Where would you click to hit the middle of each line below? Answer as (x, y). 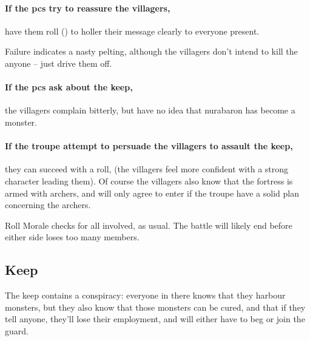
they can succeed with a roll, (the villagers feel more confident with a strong (147, 169)
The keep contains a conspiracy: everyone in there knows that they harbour (145, 295)
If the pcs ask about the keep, (69, 87)
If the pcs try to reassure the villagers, (88, 8)
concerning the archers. (48, 205)
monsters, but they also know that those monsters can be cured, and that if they (155, 307)
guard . (17, 330)
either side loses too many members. (72, 237)
